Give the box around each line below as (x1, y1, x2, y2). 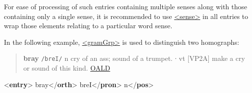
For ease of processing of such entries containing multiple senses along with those (4, 1, 248, 11)
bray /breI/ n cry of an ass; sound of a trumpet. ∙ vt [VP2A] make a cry (23, 53, 245, 63)
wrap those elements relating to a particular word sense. (4, 20, 173, 31)
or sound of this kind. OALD (23, 63, 110, 73)
